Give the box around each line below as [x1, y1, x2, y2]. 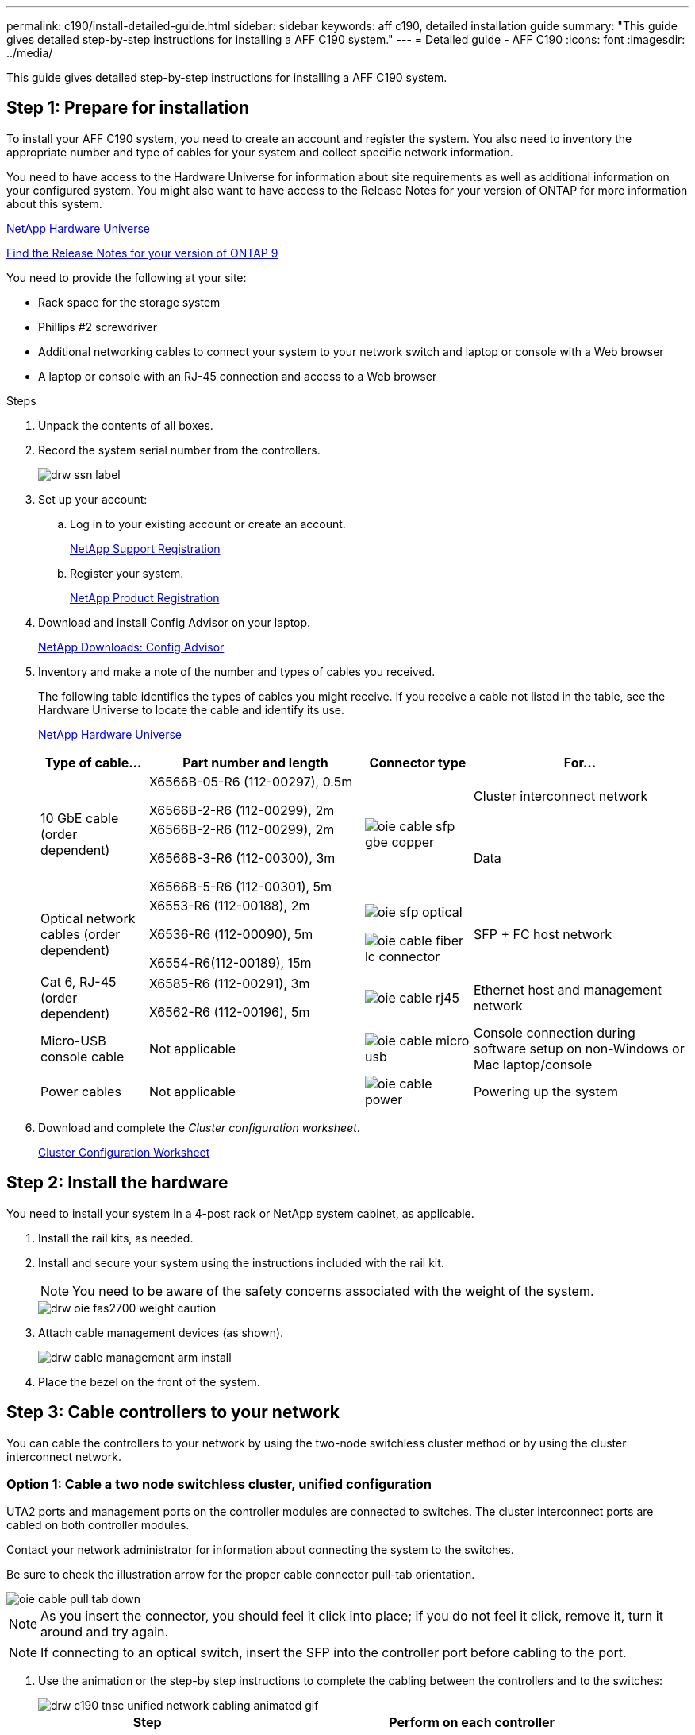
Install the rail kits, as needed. [38, 1231, 194, 1245]
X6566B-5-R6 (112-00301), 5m [148, 878, 332, 895]
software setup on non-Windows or [473, 1040, 685, 1057]
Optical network [40, 910, 136, 926]
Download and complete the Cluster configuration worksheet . [38, 1120, 360, 1134]
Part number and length [182, 754, 328, 771]
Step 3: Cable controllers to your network [6, 1402, 340, 1423]
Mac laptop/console [473, 1056, 593, 1072]
